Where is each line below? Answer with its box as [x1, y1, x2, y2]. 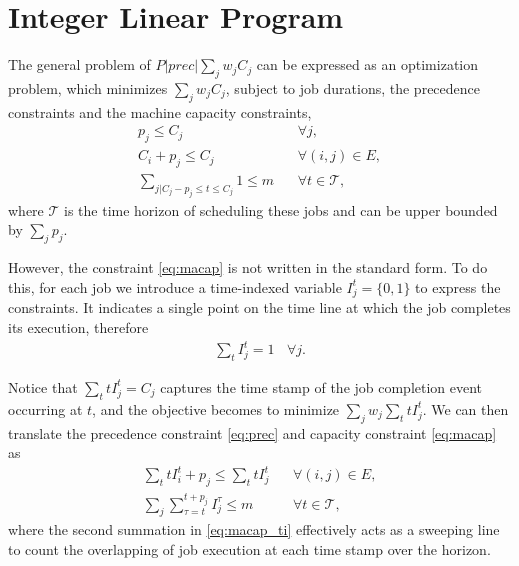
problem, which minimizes [8, 77, 168, 98]
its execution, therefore [8, 317, 149, 338]
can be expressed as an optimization [256, 54, 479, 75]
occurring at [8, 398, 83, 419]
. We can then [422, 398, 509, 419]
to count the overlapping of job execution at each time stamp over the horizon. [8, 538, 491, 559]
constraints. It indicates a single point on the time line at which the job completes [8, 297, 511, 318]
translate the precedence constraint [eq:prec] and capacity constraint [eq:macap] [8, 422, 497, 443]
